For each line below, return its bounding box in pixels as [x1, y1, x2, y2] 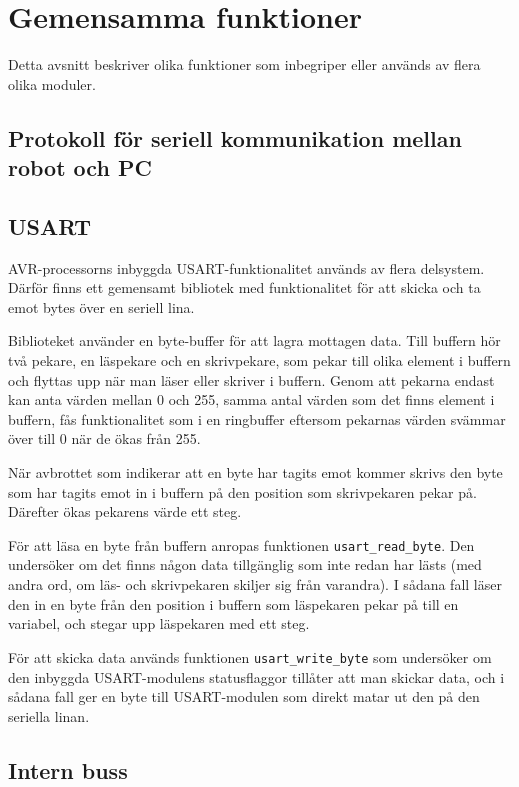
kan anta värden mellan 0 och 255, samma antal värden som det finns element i [8, 389, 495, 410]
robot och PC [8, 152, 152, 183]
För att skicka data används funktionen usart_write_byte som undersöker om [8, 646, 492, 667]
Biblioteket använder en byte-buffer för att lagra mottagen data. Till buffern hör [8, 330, 501, 351]
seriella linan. [8, 705, 90, 726]
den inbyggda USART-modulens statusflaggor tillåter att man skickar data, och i [8, 666, 505, 687]
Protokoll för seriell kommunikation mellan [8, 122, 462, 153]
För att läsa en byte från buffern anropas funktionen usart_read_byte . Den [8, 534, 475, 555]
